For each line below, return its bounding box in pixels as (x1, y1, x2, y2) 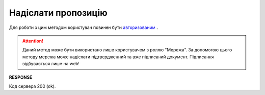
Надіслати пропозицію (9, 7, 107, 18)
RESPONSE (9, 74, 33, 80)
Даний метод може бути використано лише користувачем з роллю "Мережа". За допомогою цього (22, 47, 232, 53)
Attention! (22, 38, 44, 44)
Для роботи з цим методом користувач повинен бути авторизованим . (9, 24, 158, 30)
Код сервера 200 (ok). (9, 83, 56, 89)
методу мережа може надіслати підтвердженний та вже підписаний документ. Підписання (22, 54, 214, 60)
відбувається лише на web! (22, 61, 79, 67)
